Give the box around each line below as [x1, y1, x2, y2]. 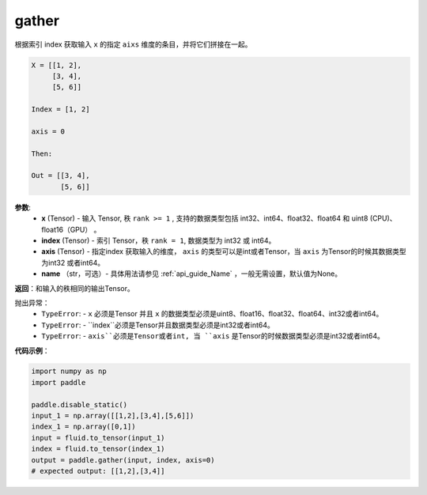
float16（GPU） [41, 225, 93, 234]
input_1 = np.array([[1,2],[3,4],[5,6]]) [31, 411, 195, 421]
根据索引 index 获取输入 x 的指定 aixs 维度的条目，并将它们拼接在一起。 [14, 40, 252, 49]
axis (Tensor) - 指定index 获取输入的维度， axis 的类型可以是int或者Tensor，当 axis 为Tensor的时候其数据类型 [41, 247, 406, 256]
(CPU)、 [369, 213, 397, 223]
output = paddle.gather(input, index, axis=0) [31, 455, 215, 464]
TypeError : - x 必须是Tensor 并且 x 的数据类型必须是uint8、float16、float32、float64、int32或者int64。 [41, 309, 384, 319]
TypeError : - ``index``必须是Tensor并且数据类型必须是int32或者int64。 [41, 320, 274, 330]
